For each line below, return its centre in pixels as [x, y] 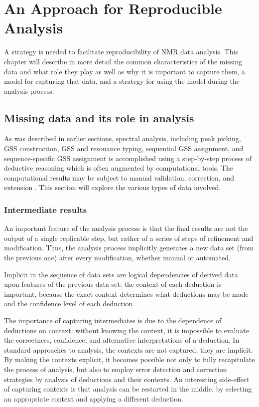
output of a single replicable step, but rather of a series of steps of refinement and [129, 238]
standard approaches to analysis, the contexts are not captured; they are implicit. [129, 349]
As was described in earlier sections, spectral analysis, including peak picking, [123, 138]
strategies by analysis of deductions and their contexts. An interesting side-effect [127, 379]
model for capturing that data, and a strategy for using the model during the [122, 81]
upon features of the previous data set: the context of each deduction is [113, 284]
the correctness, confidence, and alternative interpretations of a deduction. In [122, 340]
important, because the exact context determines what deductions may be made [126, 294]
